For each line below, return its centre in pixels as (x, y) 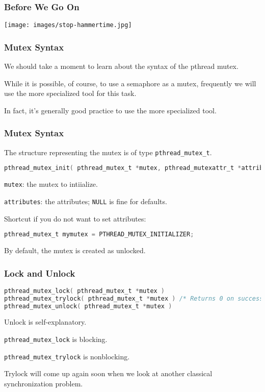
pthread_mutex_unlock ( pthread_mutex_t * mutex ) (88, 306)
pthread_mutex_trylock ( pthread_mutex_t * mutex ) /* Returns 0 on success (134, 298)
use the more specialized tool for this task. (70, 93)
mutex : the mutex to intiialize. (51, 184)
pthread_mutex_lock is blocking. (56, 339)
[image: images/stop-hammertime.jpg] (68, 25)
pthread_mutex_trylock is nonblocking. (67, 356)
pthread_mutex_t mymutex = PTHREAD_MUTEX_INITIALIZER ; (99, 235)
